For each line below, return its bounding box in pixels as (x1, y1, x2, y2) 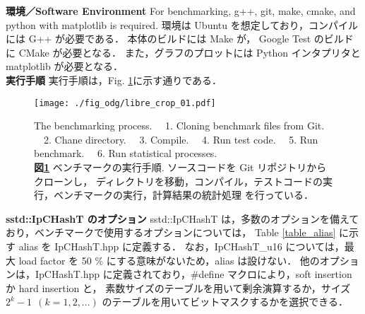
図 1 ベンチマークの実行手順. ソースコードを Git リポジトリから (34, 160, 327, 174)
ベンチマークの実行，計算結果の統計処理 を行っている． (53, 187, 313, 202)
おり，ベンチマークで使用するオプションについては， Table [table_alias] (6, 225, 336, 240)
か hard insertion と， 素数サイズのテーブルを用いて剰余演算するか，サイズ (6, 280, 351, 295)
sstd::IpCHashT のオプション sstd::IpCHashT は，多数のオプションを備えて (6, 211, 359, 226)
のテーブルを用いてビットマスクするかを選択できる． (102, 294, 348, 309)
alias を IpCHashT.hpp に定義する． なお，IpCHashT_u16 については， (18, 238, 345, 253)
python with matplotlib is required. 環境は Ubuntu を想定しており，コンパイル (6, 17, 358, 32)
